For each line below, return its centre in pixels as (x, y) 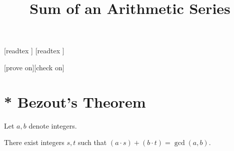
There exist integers (34, 142)
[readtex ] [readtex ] (34, 51)
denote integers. (53, 125)
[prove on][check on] (34, 67)
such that (92, 142)
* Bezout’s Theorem (75, 101)
